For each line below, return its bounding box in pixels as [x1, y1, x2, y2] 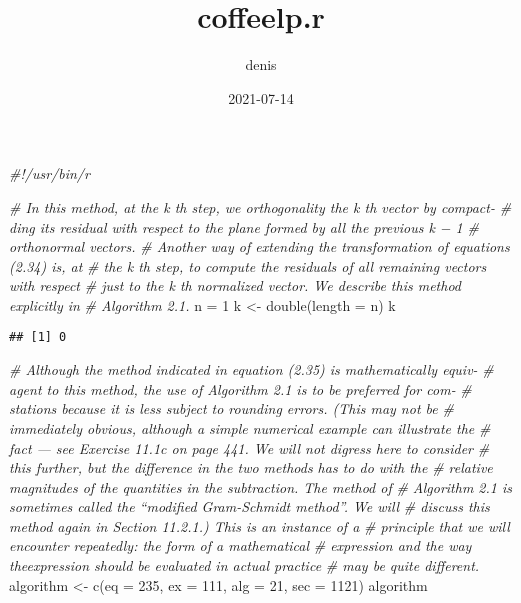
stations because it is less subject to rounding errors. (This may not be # [9, 398, 454, 419]
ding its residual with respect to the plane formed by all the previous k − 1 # [9, 216, 479, 237]
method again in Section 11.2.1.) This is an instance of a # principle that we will [9, 515, 510, 536]
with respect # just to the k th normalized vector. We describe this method [9, 275, 461, 296]
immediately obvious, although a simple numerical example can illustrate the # [9, 417, 491, 438]
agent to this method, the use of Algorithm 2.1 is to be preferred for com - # [9, 378, 472, 399]
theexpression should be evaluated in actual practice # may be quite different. [9, 555, 480, 576]
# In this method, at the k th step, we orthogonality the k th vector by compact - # [9, 196, 512, 217]
